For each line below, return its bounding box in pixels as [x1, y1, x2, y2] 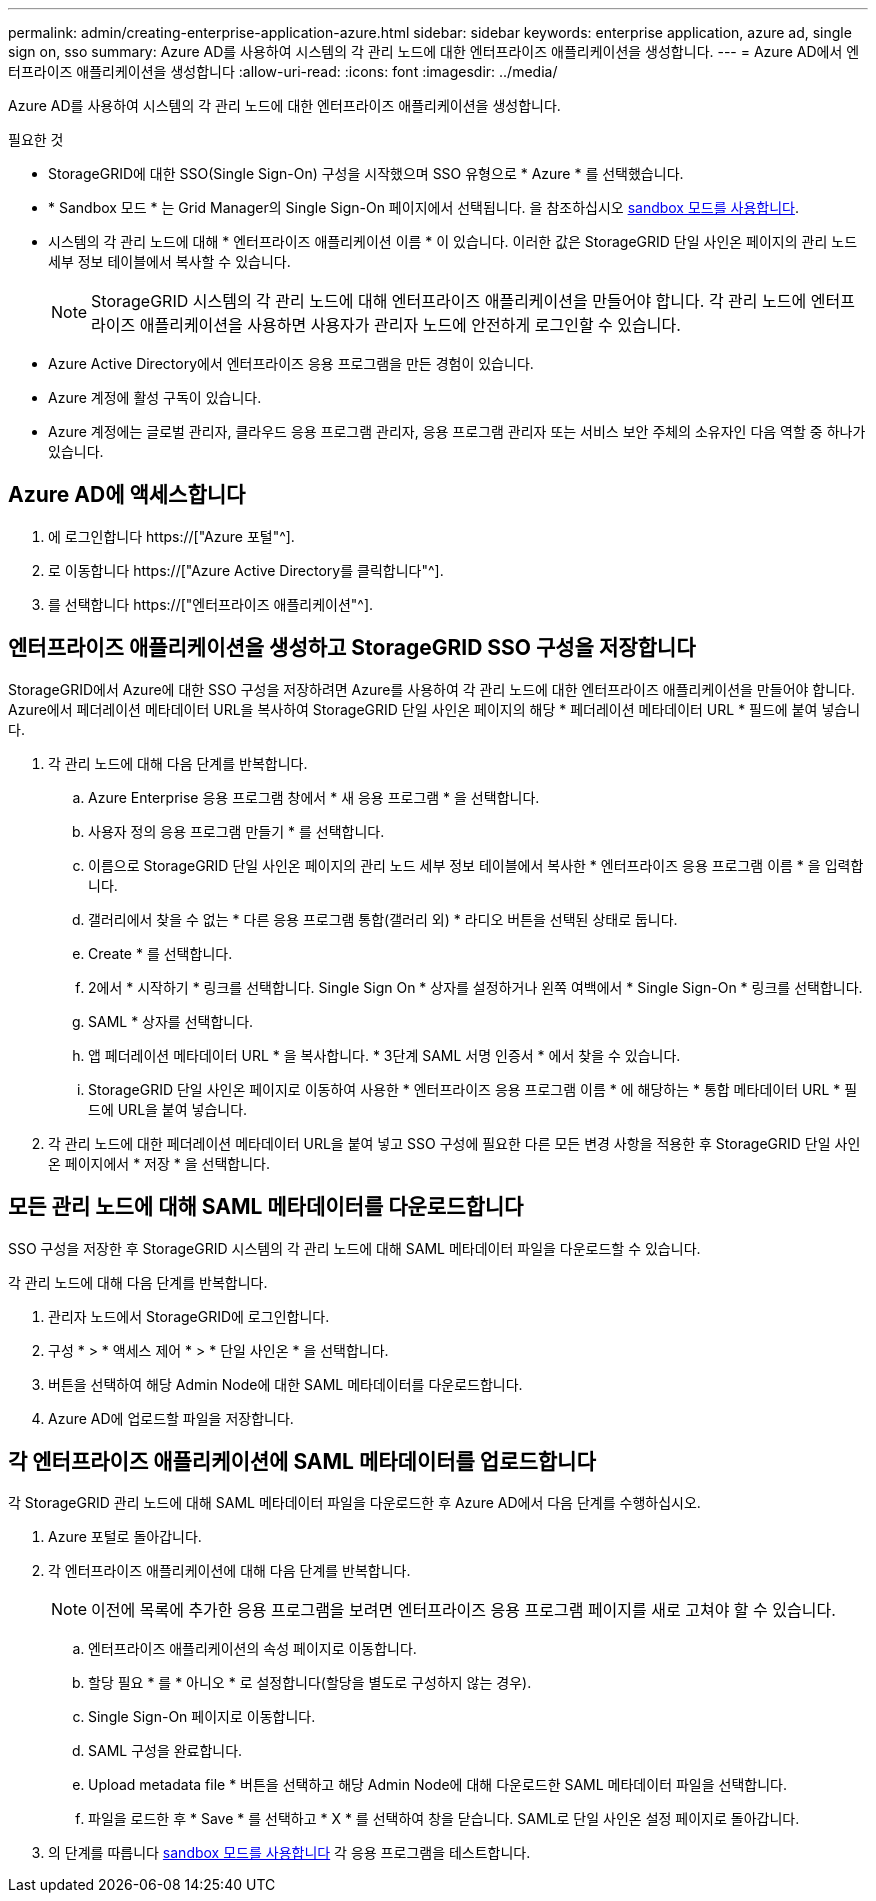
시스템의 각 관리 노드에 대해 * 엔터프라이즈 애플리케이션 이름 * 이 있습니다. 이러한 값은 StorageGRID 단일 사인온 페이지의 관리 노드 [48, 233, 858, 250]
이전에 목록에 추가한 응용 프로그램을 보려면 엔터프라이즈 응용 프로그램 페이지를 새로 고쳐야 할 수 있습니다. [91, 1600, 836, 1621]
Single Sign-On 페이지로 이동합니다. [88, 1708, 316, 1726]
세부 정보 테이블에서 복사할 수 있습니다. [48, 253, 291, 270]
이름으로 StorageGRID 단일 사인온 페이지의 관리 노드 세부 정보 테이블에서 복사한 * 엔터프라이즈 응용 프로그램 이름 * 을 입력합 [88, 856, 864, 874]
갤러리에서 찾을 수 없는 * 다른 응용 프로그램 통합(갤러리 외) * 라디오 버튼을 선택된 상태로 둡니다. [88, 910, 678, 928]
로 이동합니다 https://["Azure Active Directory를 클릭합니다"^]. [48, 561, 444, 579]
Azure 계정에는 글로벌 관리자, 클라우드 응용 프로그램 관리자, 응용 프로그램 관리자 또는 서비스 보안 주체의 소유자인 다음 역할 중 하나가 [48, 423, 866, 440]
